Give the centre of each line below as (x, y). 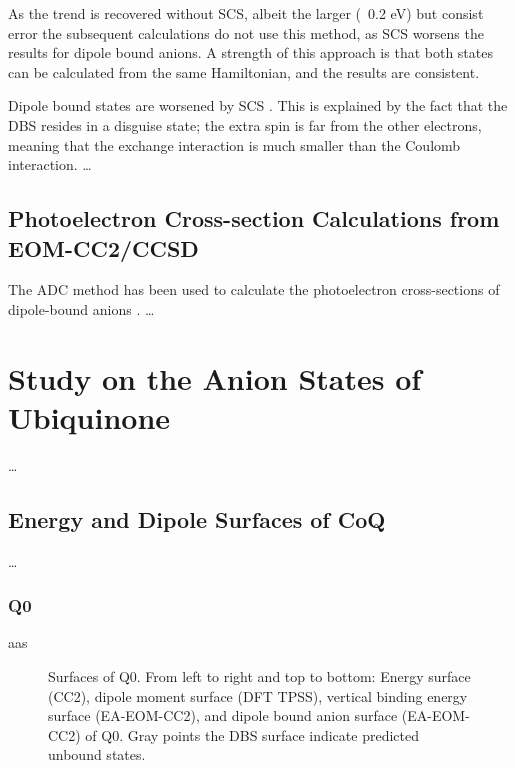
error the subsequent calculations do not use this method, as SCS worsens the (246, 32)
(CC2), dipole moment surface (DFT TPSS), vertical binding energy (258, 695)
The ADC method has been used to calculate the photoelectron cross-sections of (254, 289)
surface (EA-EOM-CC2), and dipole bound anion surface (223, 715)
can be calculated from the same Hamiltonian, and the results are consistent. (244, 71)
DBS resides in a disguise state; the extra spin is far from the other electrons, (245, 124)
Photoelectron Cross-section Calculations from (254, 218)
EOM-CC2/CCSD (103, 247)
